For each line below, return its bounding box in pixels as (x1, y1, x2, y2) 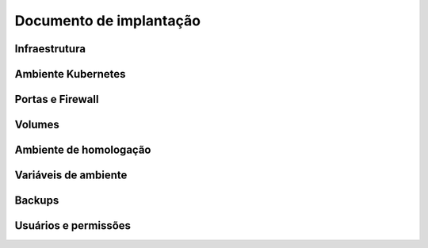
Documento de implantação (14, 12, 201, 29)
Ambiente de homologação (14, 143, 151, 157)
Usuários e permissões (14, 219, 131, 233)
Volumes (14, 118, 59, 132)
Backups (14, 194, 59, 208)
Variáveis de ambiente (14, 169, 128, 182)
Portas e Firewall (14, 93, 99, 106)
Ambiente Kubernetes (14, 67, 126, 81)
